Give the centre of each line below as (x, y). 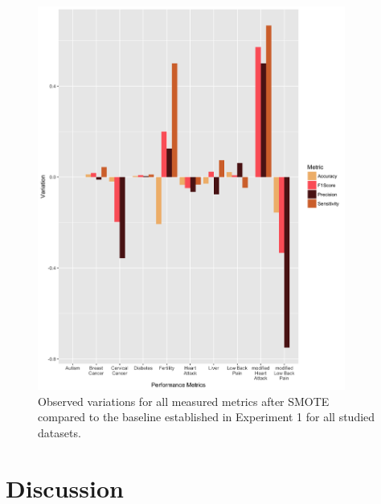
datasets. (59, 432)
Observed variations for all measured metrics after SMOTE (184, 401)
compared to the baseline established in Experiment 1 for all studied (207, 417)
